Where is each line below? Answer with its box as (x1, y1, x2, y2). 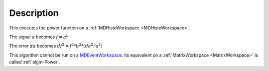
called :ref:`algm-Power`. (9, 59, 61, 65)
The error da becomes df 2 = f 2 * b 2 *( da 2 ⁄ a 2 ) (9, 42, 103, 49)
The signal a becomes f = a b (9, 33, 69, 40)
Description (9, 7, 59, 18)
